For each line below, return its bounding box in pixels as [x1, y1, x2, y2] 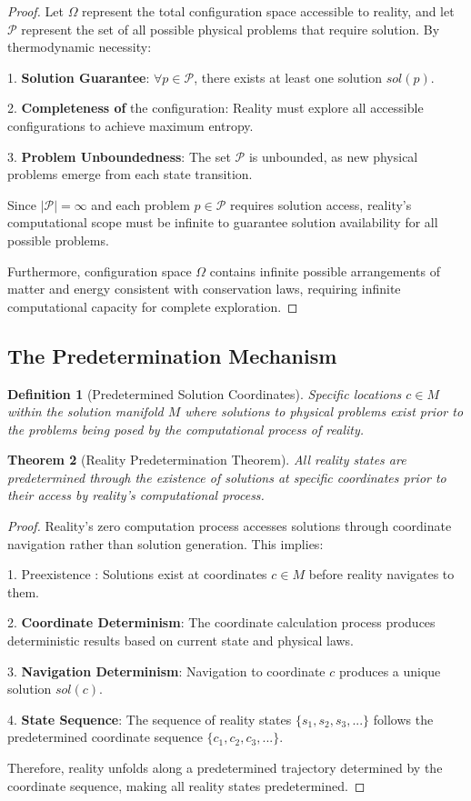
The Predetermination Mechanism [7, 341, 337, 369]
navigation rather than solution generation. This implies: [7, 534, 324, 553]
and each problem [91, 195, 190, 214]
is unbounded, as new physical [248, 146, 418, 165]
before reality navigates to [308, 565, 455, 584]
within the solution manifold [7, 402, 164, 421]
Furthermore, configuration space [7, 261, 192, 280]
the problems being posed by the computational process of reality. [7, 419, 365, 438]
